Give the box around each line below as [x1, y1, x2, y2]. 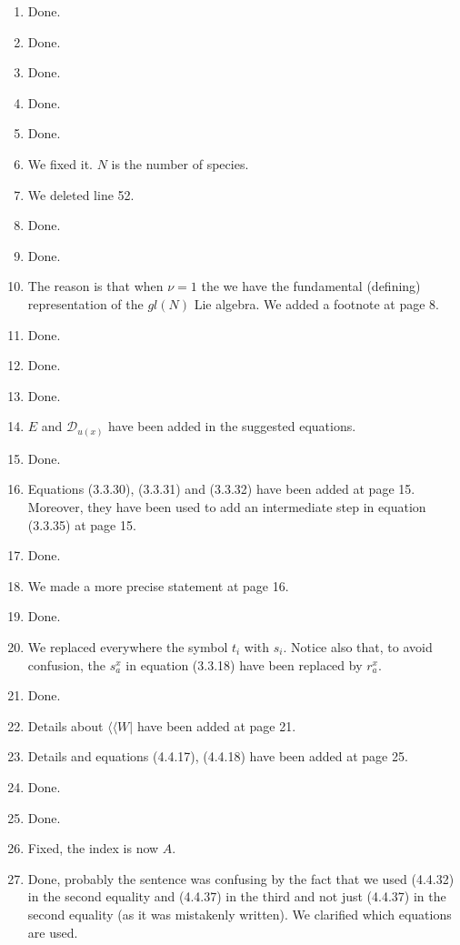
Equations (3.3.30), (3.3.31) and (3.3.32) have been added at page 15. [27, 479, 415, 498]
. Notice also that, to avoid [283, 637, 433, 656]
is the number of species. [111, 154, 249, 173]
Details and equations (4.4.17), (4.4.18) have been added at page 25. [27, 747, 408, 766]
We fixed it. [27, 154, 93, 173]
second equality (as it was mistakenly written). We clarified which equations [27, 904, 452, 923]
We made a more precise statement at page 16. [27, 576, 289, 595]
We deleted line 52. [27, 185, 135, 204]
